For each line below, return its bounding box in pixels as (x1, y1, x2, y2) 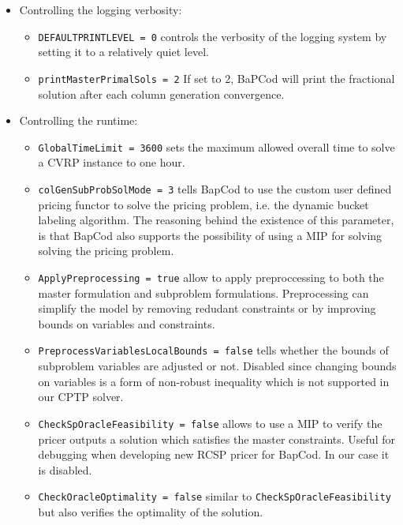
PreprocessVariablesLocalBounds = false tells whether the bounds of (38, 342, 389, 358)
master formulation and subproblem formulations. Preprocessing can (38, 284, 369, 301)
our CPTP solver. (38, 388, 124, 405)
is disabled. (38, 461, 92, 478)
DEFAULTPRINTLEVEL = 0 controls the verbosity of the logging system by (38, 28, 387, 44)
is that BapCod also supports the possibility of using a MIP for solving (38, 227, 382, 243)
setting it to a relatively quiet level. (38, 43, 209, 60)
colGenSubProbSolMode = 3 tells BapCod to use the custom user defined (38, 180, 392, 197)
